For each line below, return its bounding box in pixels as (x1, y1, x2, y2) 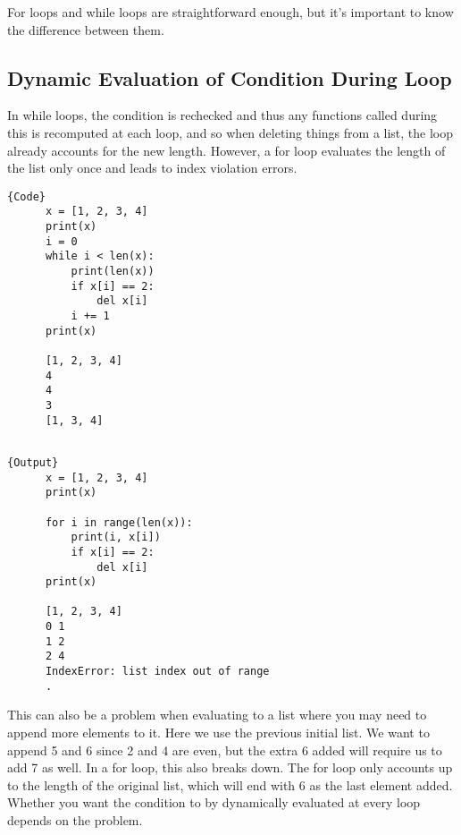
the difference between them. (7, 20, 164, 38)
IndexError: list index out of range (45, 665, 270, 678)
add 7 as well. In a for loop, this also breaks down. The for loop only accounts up (7, 758, 453, 777)
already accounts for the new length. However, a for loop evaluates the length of (7, 141, 446, 159)
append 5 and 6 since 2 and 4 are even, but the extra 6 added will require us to (7, 740, 442, 759)
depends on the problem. (7, 810, 143, 829)
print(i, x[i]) (71, 531, 161, 544)
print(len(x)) (71, 265, 155, 278)
